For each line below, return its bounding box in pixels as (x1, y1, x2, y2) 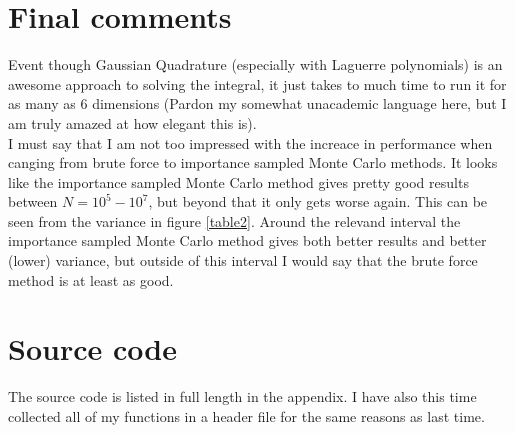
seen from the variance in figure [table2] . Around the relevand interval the (8, 210, 461, 231)
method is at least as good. (8, 269, 174, 290)
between (8, 191, 58, 212)
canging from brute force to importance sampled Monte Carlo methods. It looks (8, 152, 498, 173)
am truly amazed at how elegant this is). (8, 112, 257, 133)
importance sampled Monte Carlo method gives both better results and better (8, 230, 487, 251)
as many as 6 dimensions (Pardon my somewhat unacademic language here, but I (8, 93, 507, 114)
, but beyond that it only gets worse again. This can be (148, 191, 488, 212)
